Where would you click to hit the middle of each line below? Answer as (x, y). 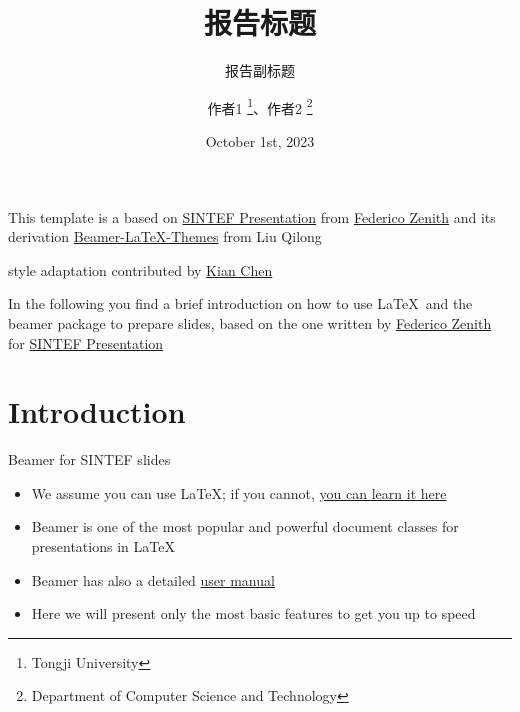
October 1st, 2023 (260, 140)
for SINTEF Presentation (86, 342)
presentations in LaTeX (103, 546)
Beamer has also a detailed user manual (153, 579)
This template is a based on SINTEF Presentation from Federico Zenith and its (252, 216)
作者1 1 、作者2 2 (260, 106)
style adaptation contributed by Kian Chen (140, 269)
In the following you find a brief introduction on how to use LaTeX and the (240, 303)
